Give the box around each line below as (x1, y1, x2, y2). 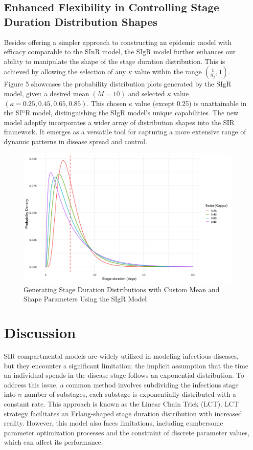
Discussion (4, 322, 76, 343)
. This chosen (87, 98, 127, 108)
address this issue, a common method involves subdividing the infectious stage (4, 379, 239, 389)
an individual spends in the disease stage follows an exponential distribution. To (4, 370, 244, 380)
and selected (128, 88, 165, 98)
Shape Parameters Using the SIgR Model (23, 294, 147, 304)
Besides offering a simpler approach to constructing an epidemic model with (4, 37, 231, 47)
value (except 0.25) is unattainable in (135, 98, 247, 108)
